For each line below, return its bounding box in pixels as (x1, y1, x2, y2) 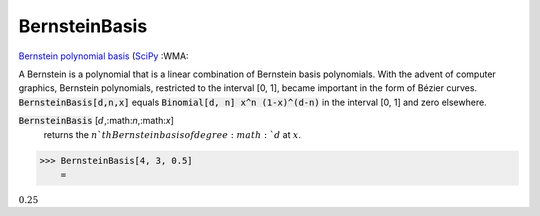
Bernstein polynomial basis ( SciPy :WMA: (18, 50, 189, 62)
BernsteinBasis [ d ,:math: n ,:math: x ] (18, 115, 175, 127)
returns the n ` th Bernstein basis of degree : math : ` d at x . (43, 128, 302, 140)
